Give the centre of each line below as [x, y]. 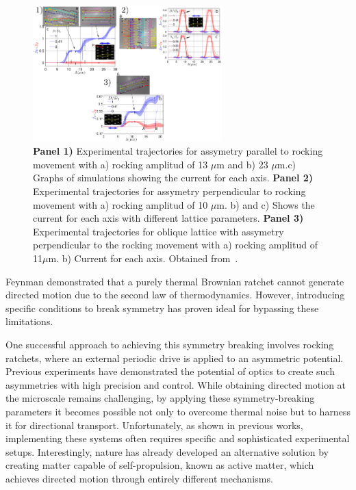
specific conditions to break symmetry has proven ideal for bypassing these [162, 308]
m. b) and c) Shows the [266, 204]
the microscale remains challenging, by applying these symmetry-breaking [160, 398]
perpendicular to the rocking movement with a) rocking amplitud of [175, 245]
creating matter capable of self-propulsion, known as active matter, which [160, 465]
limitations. [29, 321]
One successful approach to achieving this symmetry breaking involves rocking [170, 345]
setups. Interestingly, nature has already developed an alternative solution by [167, 451]
